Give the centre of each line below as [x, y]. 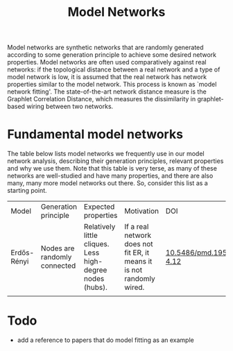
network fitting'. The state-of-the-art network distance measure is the [107, 92]
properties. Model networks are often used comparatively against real [107, 62]
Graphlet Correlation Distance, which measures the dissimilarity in [102, 99]
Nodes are [58, 248]
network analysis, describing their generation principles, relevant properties [115, 161]
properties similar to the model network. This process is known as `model [112, 85]
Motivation [142, 211]
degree [95, 270]
